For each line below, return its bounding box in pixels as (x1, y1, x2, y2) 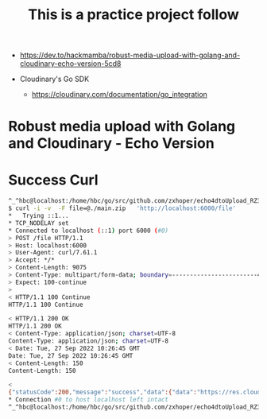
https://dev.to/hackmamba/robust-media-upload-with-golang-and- (19, 50, 241, 60)
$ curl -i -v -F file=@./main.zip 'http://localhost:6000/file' (8, 204, 237, 212)
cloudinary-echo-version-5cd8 (19, 59, 122, 68)
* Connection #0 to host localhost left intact (8, 396, 169, 404)
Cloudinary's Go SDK (19, 74, 90, 84)
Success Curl (8, 171, 99, 188)
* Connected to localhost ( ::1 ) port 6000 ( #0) (8, 227, 169, 235)
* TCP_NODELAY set (8, 219, 69, 227)
